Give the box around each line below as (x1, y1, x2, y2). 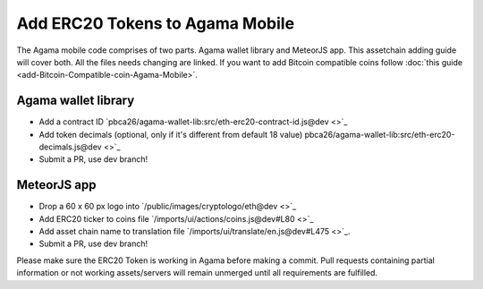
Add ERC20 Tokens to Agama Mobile (16, 13, 295, 33)
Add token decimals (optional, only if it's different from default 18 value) (38, 129, 303, 140)
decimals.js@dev (38, 141, 102, 152)
